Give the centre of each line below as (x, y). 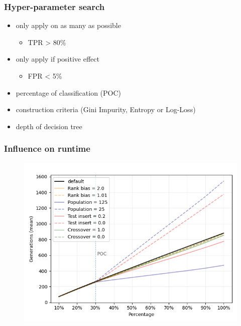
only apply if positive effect (57, 59)
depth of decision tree (49, 126)
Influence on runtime (47, 148)
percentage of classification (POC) (69, 92)
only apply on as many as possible (68, 25)
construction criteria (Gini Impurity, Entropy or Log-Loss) (106, 109)
